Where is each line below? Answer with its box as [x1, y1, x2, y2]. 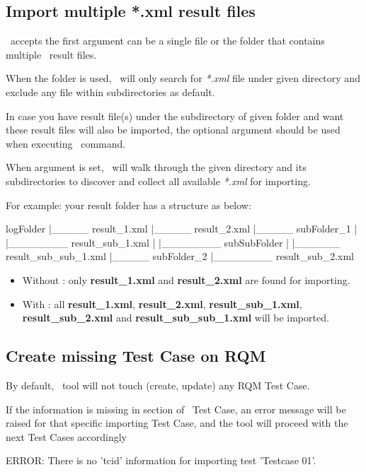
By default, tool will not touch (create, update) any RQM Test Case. [6, 377, 310, 392]
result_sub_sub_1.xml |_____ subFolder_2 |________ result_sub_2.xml [6, 249, 354, 264]
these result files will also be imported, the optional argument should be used [6, 122, 341, 137]
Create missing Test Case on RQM [6, 345, 266, 367]
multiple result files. [6, 47, 97, 61]
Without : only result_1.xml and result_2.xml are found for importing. [22, 272, 350, 287]
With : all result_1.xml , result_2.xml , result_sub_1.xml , [22, 296, 302, 311]
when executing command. [6, 136, 126, 151]
